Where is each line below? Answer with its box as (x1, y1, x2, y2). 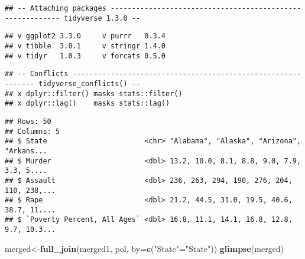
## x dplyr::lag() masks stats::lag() (5, 99, 170, 108)
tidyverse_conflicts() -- (38, 79, 141, 88)
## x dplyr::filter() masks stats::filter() (5, 89, 183, 98)
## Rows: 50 (5, 117, 51, 126)
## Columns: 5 (5, 127, 60, 136)
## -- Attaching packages (5, 4, 106, 12)
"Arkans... (5, 146, 47, 155)
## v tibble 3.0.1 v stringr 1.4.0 (5, 41, 166, 50)
